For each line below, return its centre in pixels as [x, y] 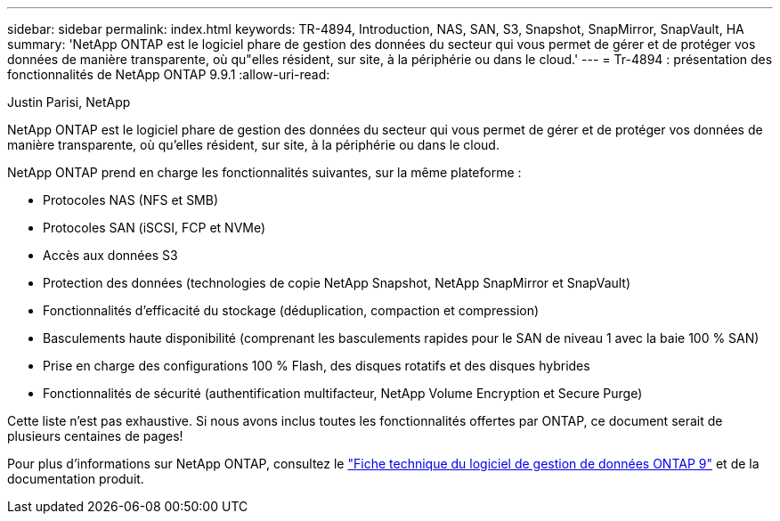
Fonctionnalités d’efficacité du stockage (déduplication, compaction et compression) [291, 310]
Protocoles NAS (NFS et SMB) [131, 200]
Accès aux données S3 [110, 255]
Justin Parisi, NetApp [69, 102]
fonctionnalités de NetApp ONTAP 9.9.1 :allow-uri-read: [169, 74]
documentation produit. [76, 479]
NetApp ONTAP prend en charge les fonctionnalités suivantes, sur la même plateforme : [264, 172]
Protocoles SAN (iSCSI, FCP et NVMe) [154, 228]
